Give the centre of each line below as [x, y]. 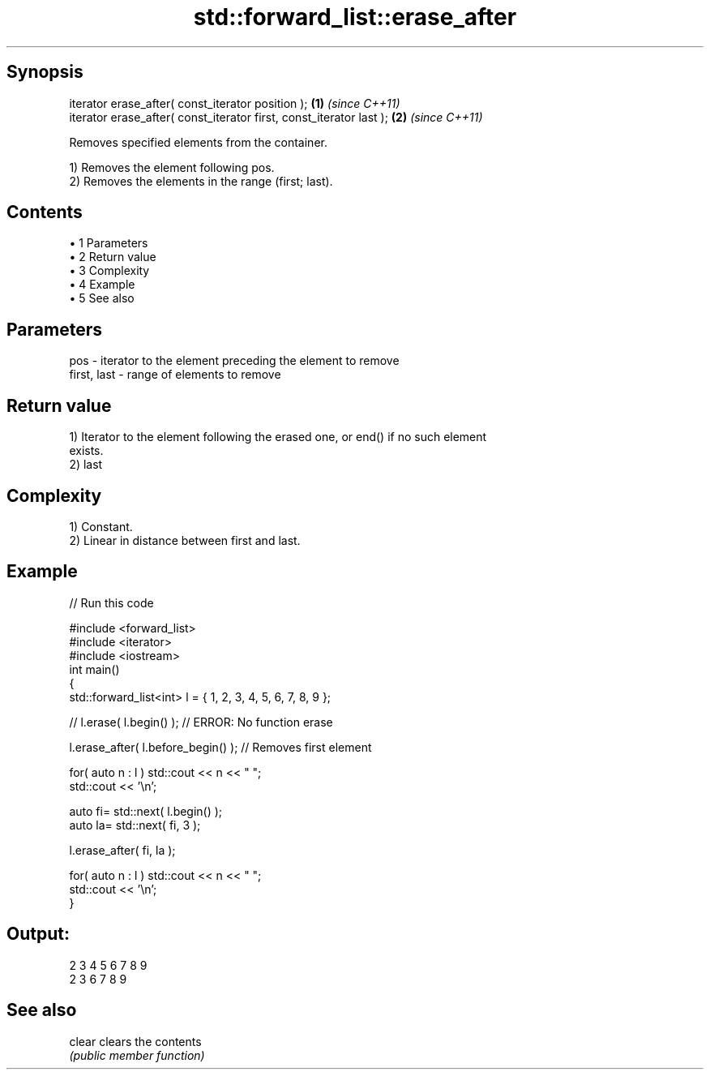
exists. [86, 451]
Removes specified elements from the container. [198, 142]
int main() [94, 669]
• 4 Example [102, 285]
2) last [86, 465]
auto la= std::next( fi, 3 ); [135, 825]
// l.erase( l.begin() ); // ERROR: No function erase [201, 722]
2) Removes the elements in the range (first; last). [201, 181]
